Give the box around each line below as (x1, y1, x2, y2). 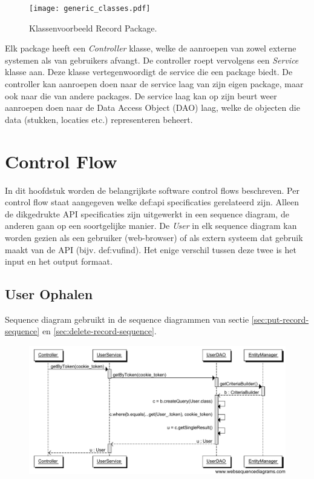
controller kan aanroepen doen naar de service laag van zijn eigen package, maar (5, 78, 304, 90)
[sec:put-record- (251, 312, 309, 325)
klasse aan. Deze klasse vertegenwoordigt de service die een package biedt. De (5, 65, 293, 78)
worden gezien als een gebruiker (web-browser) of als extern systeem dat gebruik (5, 231, 303, 243)
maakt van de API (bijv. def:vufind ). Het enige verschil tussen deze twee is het (5, 243, 296, 256)
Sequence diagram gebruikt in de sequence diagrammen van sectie (5, 312, 249, 325)
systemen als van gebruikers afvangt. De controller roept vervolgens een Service (5, 53, 299, 66)
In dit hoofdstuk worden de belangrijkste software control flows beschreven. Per (5, 183, 299, 196)
